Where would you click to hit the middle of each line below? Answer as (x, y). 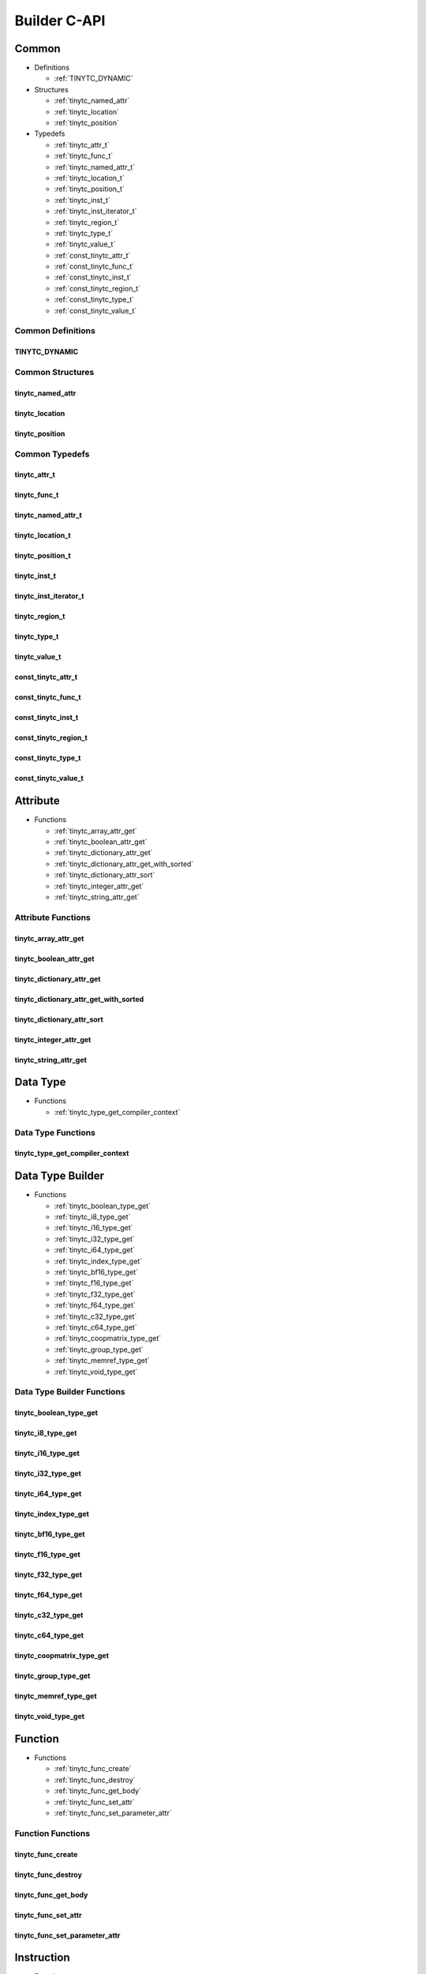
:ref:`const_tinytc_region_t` (97, 288)
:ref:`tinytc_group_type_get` (99, 1349)
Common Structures (54, 372)
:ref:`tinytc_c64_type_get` (95, 1327)
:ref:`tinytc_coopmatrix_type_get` (108, 1338)
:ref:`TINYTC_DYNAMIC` (93, 78)
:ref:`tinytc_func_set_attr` (95, 1802)
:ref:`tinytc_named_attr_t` (95, 167)
